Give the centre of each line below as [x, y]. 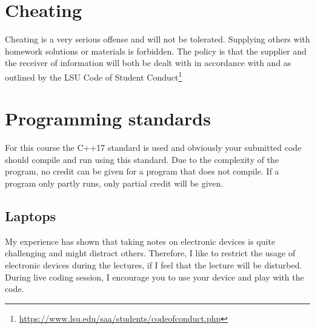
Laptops [31, 216]
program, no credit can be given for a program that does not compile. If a [142, 171]
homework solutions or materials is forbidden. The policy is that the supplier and [156, 51]
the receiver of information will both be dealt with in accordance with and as [148, 63]
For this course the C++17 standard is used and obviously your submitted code [153, 148]
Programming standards [108, 118]
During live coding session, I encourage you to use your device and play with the [154, 277]
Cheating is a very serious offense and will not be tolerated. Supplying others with [157, 39]
